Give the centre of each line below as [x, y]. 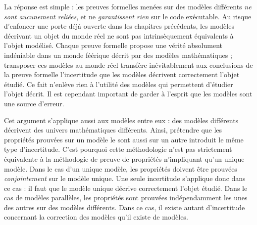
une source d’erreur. [34, 103]
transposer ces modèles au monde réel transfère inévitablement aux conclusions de [128, 65]
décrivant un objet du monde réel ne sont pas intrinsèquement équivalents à [119, 35]
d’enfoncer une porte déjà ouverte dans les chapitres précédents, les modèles [119, 26]
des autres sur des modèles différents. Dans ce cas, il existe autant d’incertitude [125, 207]
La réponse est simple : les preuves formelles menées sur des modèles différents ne [128, 6]
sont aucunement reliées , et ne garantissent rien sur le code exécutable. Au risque [128, 16]
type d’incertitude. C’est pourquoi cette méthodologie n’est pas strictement [118, 149]
